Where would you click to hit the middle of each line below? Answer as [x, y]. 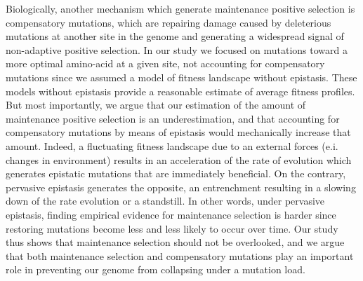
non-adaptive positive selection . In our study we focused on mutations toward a [177, 49]
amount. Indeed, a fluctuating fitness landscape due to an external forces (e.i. [172, 145]
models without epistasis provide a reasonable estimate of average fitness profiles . [180, 91]
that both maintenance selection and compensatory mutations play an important [180, 255]
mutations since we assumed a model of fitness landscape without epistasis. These [181, 77]
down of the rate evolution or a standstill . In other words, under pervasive [165, 201]
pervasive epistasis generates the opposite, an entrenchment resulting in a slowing [181, 187]
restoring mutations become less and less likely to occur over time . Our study [172, 228]
